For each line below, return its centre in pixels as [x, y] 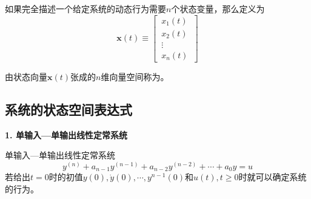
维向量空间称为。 [135, 76]
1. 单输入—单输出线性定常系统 [66, 134]
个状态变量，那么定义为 [218, 8]
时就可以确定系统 [273, 177]
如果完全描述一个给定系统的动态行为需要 [85, 8]
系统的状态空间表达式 [69, 109]
